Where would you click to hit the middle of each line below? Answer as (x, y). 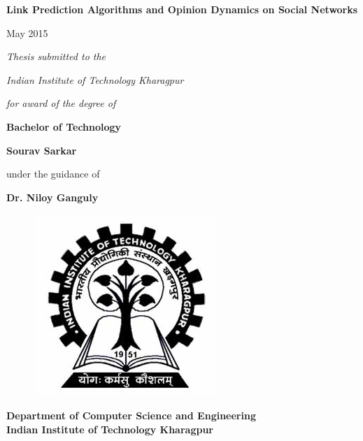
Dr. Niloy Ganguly (52, 197)
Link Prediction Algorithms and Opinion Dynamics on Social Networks (182, 9)
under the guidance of (53, 174)
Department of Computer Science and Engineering (131, 415)
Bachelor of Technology (64, 126)
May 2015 (27, 32)
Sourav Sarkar (42, 150)
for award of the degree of (61, 103)
